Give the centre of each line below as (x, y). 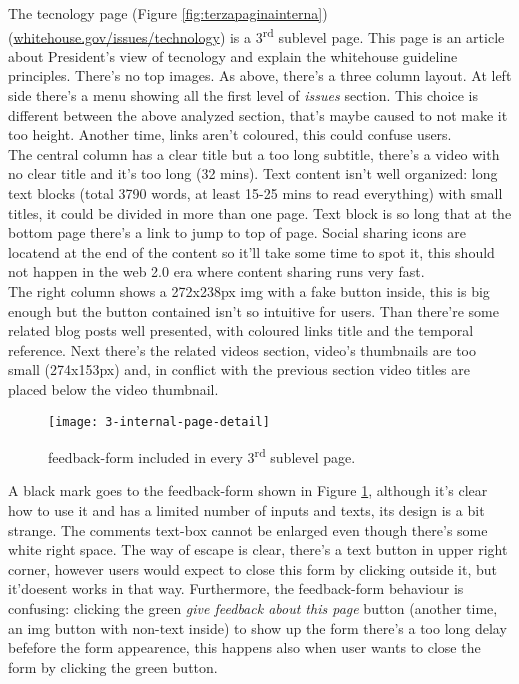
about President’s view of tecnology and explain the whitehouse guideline (233, 55)
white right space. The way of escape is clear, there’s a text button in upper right (258, 549)
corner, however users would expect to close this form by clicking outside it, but (252, 568)
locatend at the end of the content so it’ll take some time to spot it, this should (251, 251)
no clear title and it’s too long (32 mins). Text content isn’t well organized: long (253, 173)
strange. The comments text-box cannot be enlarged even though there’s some (248, 529)
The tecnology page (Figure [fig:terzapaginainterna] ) (168, 13)
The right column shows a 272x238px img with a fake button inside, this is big (249, 290)
